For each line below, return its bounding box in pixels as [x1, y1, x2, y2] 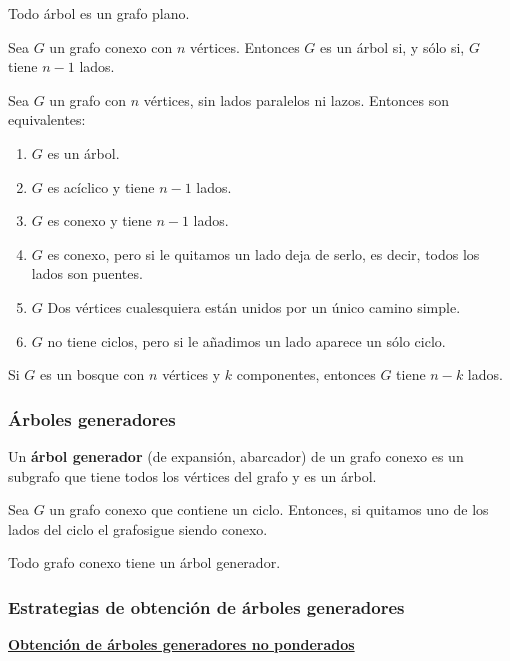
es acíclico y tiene [47, 176, 155, 197]
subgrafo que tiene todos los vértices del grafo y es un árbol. [8, 465, 377, 486]
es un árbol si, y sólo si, [320, 36, 465, 57]
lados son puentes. [31, 263, 143, 284]
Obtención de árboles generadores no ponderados [8, 634, 355, 655]
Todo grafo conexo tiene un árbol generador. [8, 552, 281, 573]
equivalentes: [8, 109, 86, 130]
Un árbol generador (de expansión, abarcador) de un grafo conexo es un [8, 445, 464, 466]
